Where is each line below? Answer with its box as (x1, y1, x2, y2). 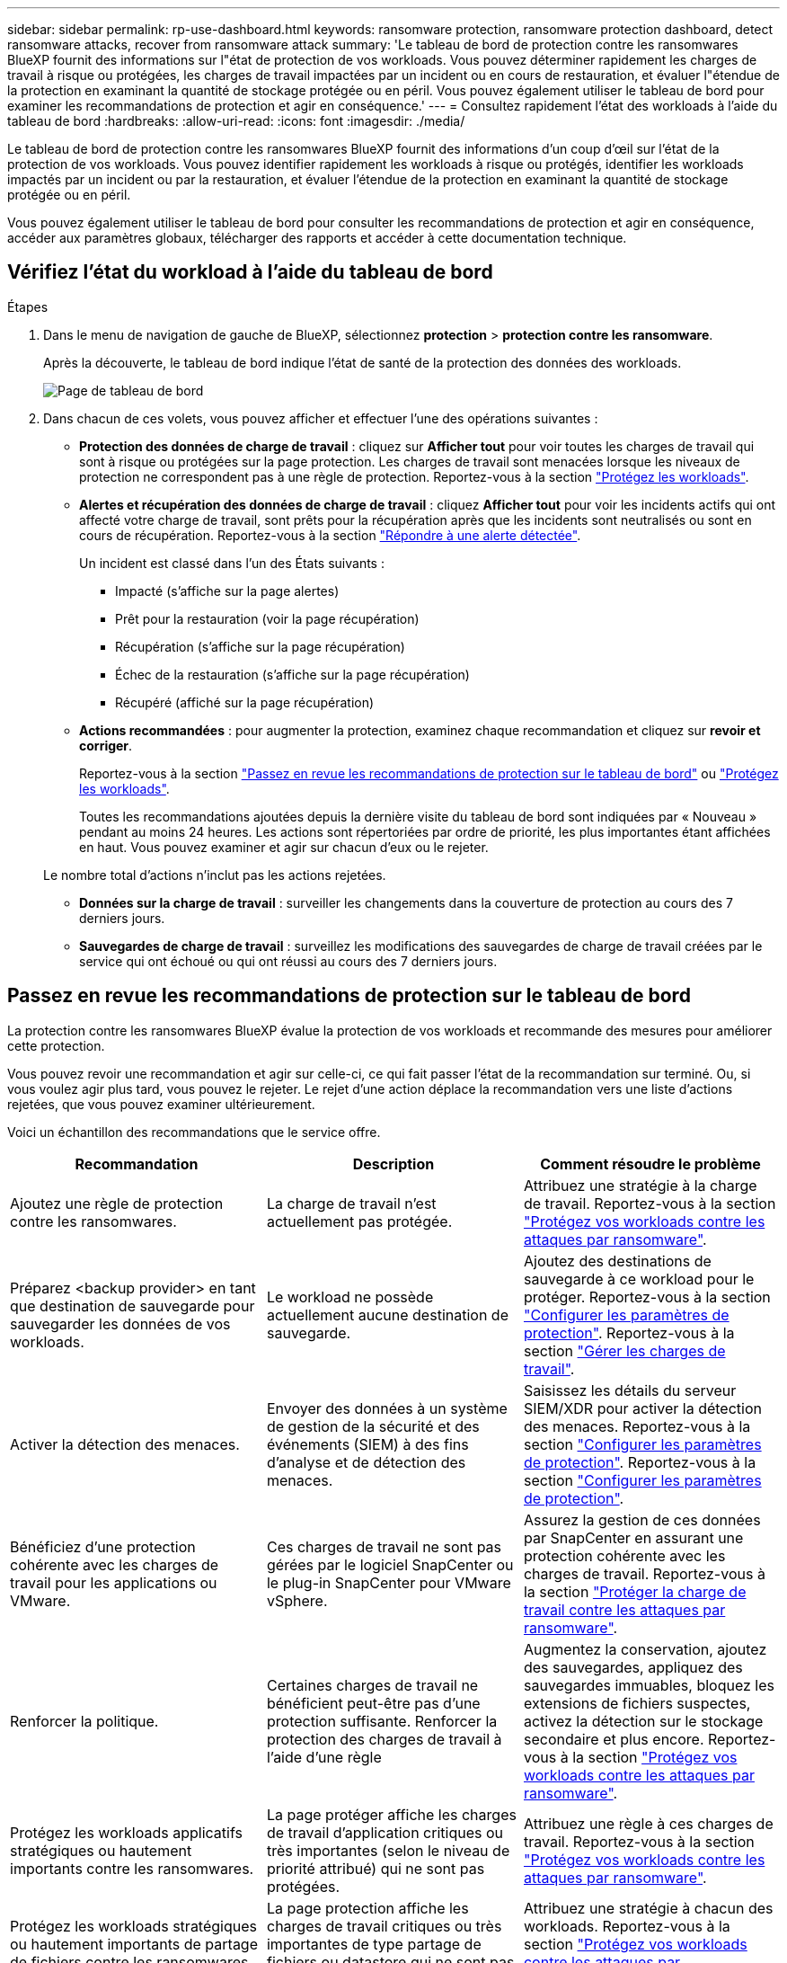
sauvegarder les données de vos (10, 1314, 231, 1333)
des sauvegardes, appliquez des (523, 1657, 743, 1676)
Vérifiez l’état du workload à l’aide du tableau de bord (7, 261, 493, 284)
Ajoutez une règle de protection (10, 1194, 224, 1212)
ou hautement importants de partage (10, 1934, 258, 1953)
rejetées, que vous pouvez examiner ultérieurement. (7, 1096, 315, 1112)
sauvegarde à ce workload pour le (523, 1269, 755, 1288)
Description (352, 1154, 435, 1173)
